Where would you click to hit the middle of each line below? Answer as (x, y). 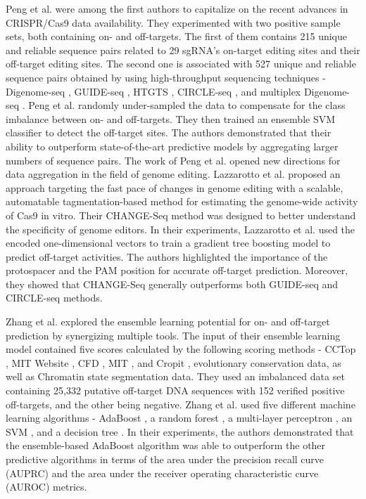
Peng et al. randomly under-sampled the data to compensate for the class (187, 105)
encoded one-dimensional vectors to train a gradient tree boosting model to (168, 243)
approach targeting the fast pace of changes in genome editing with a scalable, (175, 187)
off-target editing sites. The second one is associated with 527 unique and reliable (181, 64)
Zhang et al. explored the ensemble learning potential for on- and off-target (168, 322)
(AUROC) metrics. (46, 487)
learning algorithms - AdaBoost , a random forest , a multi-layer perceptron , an (179, 418)
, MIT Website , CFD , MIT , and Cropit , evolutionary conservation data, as (173, 362)
